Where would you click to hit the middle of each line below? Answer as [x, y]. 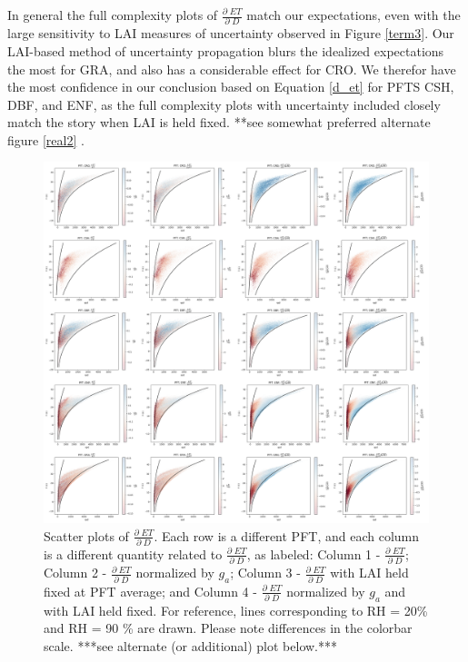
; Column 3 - [265, 573]
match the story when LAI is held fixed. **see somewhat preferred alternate [219, 122]
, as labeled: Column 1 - [314, 553]
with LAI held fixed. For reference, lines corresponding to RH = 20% [236, 610]
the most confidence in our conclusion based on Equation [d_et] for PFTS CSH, [231, 87]
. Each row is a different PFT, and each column [287, 535]
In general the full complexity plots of [113, 15]
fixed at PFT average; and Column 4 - [150, 591]
